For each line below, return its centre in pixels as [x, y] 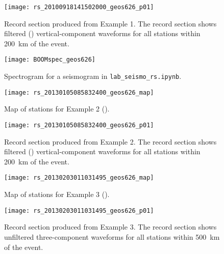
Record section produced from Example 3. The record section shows [110, 227]
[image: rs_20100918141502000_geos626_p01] [79, 7]
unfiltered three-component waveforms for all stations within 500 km [112, 236]
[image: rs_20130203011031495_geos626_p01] [79, 210]
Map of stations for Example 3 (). [57, 194]
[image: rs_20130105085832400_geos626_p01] [79, 125]
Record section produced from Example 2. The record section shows [110, 141]
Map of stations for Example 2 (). [57, 109]
